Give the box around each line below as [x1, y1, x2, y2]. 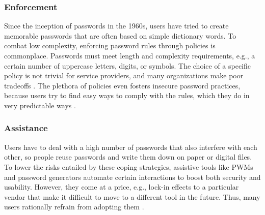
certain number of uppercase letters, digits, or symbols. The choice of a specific [4, 60, 251, 71]
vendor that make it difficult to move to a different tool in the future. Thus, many [4, 191, 260, 202]
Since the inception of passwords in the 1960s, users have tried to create [4, 20, 229, 31]
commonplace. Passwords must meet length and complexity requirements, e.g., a [4, 50, 255, 60]
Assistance [4, 121, 48, 134]
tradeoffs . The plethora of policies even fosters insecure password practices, [4, 80, 241, 90]
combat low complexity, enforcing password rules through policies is [4, 40, 216, 51]
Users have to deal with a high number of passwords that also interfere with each [4, 141, 257, 152]
